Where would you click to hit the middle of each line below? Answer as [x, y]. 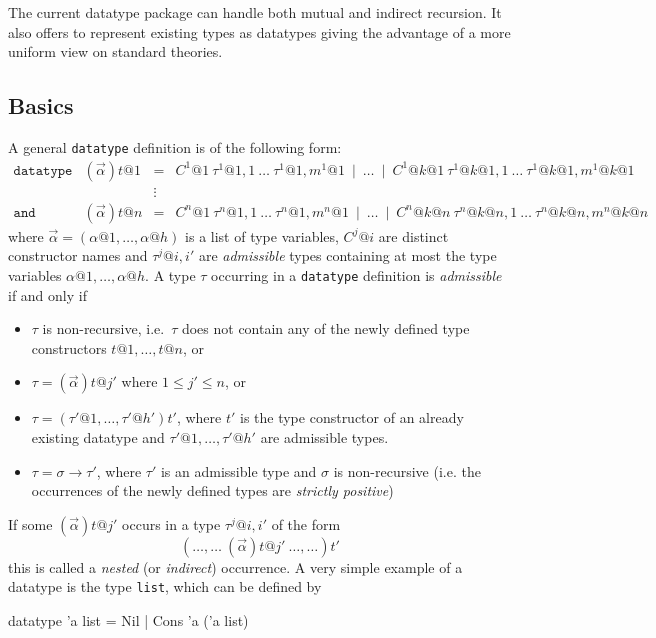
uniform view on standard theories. [115, 51]
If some [30, 523]
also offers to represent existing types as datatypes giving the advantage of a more [259, 31]
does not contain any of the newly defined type [325, 328]
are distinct [413, 235]
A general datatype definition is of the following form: [175, 146]
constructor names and [78, 255]
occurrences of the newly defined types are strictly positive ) [212, 490]
